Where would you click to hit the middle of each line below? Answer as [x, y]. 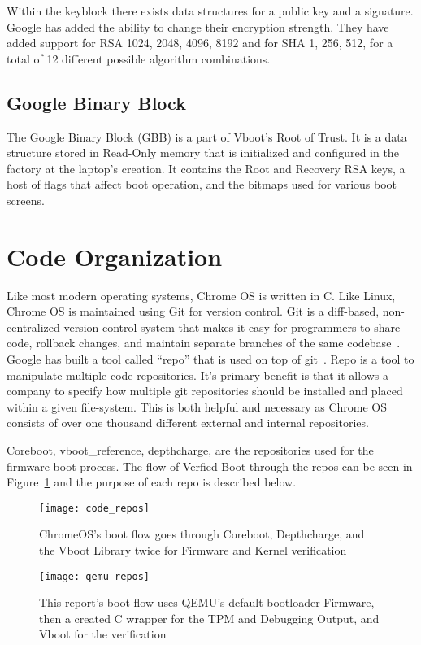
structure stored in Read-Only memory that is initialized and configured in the [203, 153]
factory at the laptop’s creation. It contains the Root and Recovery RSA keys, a [206, 168]
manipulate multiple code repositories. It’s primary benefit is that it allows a [197, 375]
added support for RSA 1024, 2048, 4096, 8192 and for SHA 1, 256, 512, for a [200, 43]
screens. [26, 200]
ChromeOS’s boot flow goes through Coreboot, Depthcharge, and [202, 534]
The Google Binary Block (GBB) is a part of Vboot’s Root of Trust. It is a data [207, 136]
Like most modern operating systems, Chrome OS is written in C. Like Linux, [201, 295]
